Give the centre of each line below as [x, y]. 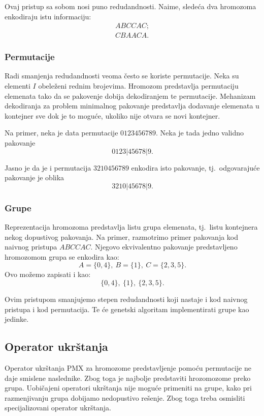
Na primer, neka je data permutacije [61, 133]
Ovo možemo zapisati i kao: [48, 274]
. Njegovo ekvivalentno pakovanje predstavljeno [164, 247]
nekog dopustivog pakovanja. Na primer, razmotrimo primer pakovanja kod [122, 237]
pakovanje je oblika [35, 177]
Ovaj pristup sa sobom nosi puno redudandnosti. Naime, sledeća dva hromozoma [130, 6]
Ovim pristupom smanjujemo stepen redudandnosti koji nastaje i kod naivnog [126, 299]
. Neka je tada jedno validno [200, 133]
